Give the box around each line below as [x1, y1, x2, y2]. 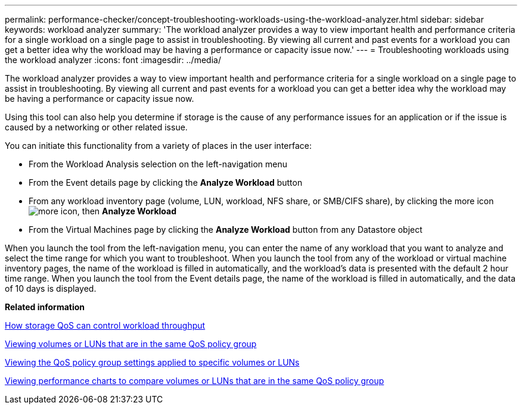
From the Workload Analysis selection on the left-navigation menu [29, 159, 288, 169]
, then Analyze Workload [77, 206, 177, 216]
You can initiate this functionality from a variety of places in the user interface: [5, 141, 312, 151]
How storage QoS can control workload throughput [5, 320, 206, 330]
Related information [5, 302, 85, 312]
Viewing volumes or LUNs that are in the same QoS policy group [5, 339, 257, 349]
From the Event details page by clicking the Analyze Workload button [29, 177, 303, 188]
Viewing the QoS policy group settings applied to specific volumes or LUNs [5, 357, 300, 367]
